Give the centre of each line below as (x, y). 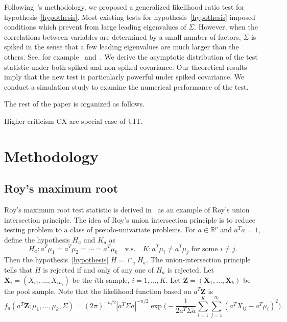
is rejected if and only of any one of (99, 269)
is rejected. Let (190, 269)
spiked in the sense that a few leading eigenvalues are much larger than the (122, 47)
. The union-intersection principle (198, 260)
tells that (18, 269)
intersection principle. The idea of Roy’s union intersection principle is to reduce (130, 219)
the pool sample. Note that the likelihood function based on (98, 291)
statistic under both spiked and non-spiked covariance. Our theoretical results (126, 66)
